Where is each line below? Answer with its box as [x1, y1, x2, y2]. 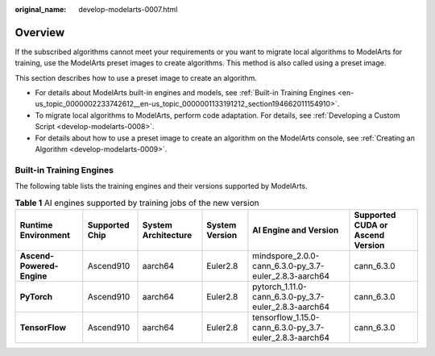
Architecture [142, 229, 193, 241]
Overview [14, 25, 65, 40]
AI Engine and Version [252, 224, 339, 236]
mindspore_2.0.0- [252, 250, 320, 262]
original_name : [14, 5, 67, 14]
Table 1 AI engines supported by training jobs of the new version [14, 197, 259, 208]
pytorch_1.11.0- [252, 281, 308, 292]
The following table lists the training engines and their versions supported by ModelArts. [14, 182, 308, 191]
